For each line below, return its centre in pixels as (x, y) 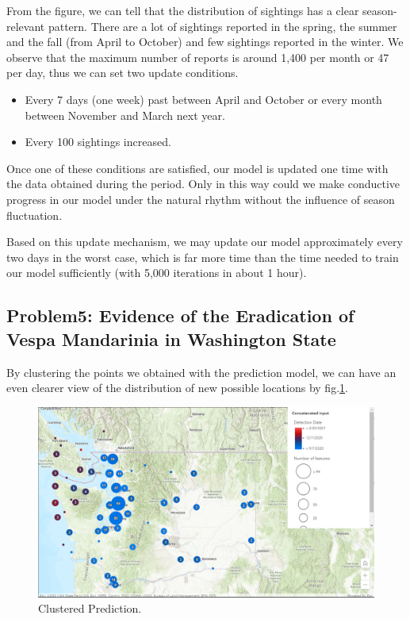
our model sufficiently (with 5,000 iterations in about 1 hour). (157, 273)
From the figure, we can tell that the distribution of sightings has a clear (183, 10)
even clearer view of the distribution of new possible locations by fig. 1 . (177, 388)
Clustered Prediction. (90, 608)
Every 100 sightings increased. (98, 142)
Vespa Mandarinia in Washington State (171, 338)
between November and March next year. (125, 115)
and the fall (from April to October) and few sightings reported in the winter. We (205, 42)
